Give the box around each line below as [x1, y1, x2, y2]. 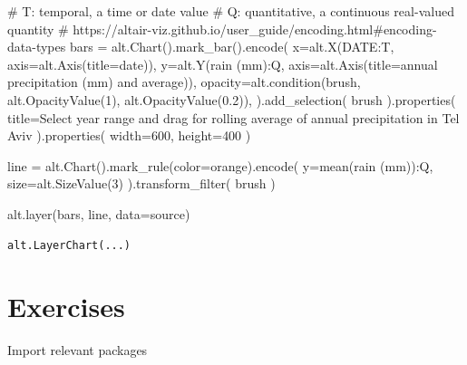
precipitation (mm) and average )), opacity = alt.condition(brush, [7, 72, 361, 91]
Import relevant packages [7, 341, 148, 360]
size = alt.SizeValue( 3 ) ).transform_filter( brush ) [7, 174, 276, 193]
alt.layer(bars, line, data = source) [7, 204, 190, 223]
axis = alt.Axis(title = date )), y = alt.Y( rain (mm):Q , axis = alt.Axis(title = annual [7, 54, 438, 73]
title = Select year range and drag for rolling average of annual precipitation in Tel [7, 108, 460, 127]
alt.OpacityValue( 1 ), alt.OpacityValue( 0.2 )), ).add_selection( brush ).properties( [7, 90, 456, 109]
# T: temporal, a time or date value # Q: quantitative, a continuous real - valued [7, 2, 454, 20]
